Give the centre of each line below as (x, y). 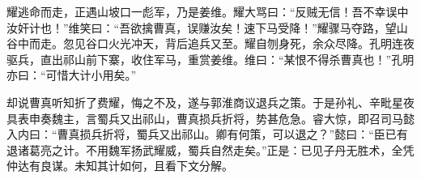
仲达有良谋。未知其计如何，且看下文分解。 (120, 166)
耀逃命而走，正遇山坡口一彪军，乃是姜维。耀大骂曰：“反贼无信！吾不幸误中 (208, 11)
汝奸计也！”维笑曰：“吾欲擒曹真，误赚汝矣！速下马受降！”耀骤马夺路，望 (202, 27)
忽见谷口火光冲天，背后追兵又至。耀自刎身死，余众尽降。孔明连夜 (238, 43)
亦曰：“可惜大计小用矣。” (72, 75)
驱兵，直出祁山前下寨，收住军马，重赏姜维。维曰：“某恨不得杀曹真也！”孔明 (210, 59)
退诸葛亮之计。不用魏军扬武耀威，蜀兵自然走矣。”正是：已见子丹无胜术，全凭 (210, 149)
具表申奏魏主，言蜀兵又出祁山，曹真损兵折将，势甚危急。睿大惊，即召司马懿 (210, 118)
